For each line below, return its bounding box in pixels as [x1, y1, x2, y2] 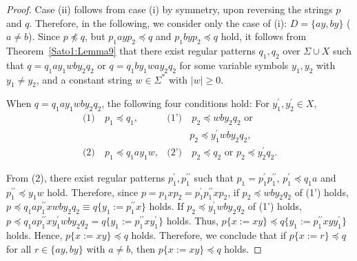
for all [6, 241, 32, 255]
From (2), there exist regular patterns [6, 170, 165, 184]
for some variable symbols [179, 57, 289, 72]
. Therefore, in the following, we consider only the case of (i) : [29, 15, 287, 30]
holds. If [149, 199, 184, 213]
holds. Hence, [6, 228, 63, 242]
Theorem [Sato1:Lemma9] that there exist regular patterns [6, 43, 256, 57]
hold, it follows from [221, 29, 307, 43]
